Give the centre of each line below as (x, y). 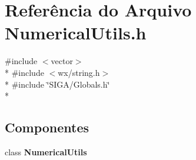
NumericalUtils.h (76, 33)
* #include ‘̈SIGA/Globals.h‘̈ (57, 84)
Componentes (47, 127)
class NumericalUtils (46, 151)
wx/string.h (79, 72)
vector (62, 61)
